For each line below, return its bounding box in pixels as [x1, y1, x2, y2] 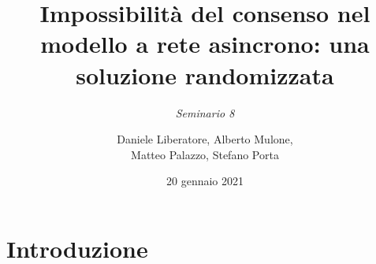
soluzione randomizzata [76, 58, 334, 91]
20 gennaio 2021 [166, 173, 244, 189]
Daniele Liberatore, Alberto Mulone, [117, 131, 293, 147]
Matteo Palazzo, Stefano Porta [131, 146, 279, 162]
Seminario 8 [175, 104, 235, 121]
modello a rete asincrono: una [40, 28, 370, 60]
